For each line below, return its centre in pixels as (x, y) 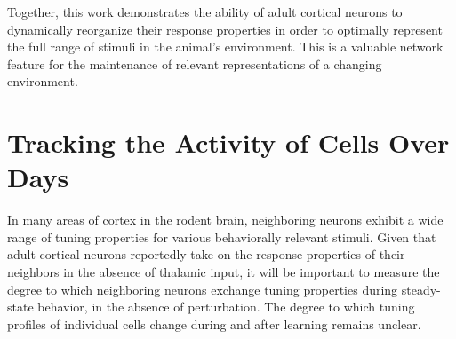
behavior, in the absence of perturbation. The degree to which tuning (226, 307)
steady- (421, 289)
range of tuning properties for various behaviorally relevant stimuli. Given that (222, 237)
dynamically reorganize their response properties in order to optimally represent (225, 29)
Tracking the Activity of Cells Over (228, 142)
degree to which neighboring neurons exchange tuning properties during (203, 289)
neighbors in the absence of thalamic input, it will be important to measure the (224, 272)
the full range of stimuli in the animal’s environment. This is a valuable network (225, 47)
